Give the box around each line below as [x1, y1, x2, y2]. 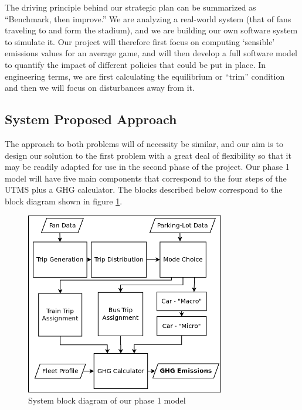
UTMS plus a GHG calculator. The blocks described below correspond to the [5, 183, 283, 196]
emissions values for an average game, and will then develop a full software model [5, 47, 298, 59]
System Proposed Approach [5, 110, 177, 128]
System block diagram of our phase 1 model [28, 394, 186, 406]
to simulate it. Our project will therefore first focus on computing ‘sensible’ [5, 35, 275, 47]
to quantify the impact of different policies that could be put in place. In [5, 58, 266, 70]
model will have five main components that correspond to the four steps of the [5, 172, 287, 184]
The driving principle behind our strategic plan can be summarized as [5, 1, 256, 13]
